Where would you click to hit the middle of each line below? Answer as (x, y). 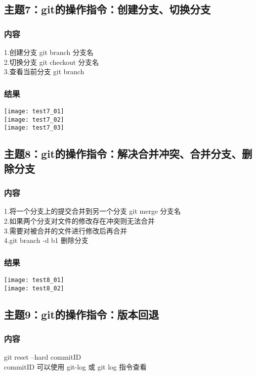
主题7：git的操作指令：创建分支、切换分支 (107, 9)
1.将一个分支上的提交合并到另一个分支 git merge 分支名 (92, 211)
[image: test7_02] (34, 119)
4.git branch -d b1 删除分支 (46, 240)
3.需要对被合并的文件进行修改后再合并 (65, 230)
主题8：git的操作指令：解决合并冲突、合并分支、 (123, 154)
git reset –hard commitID (43, 357)
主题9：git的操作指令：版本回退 (82, 314)
